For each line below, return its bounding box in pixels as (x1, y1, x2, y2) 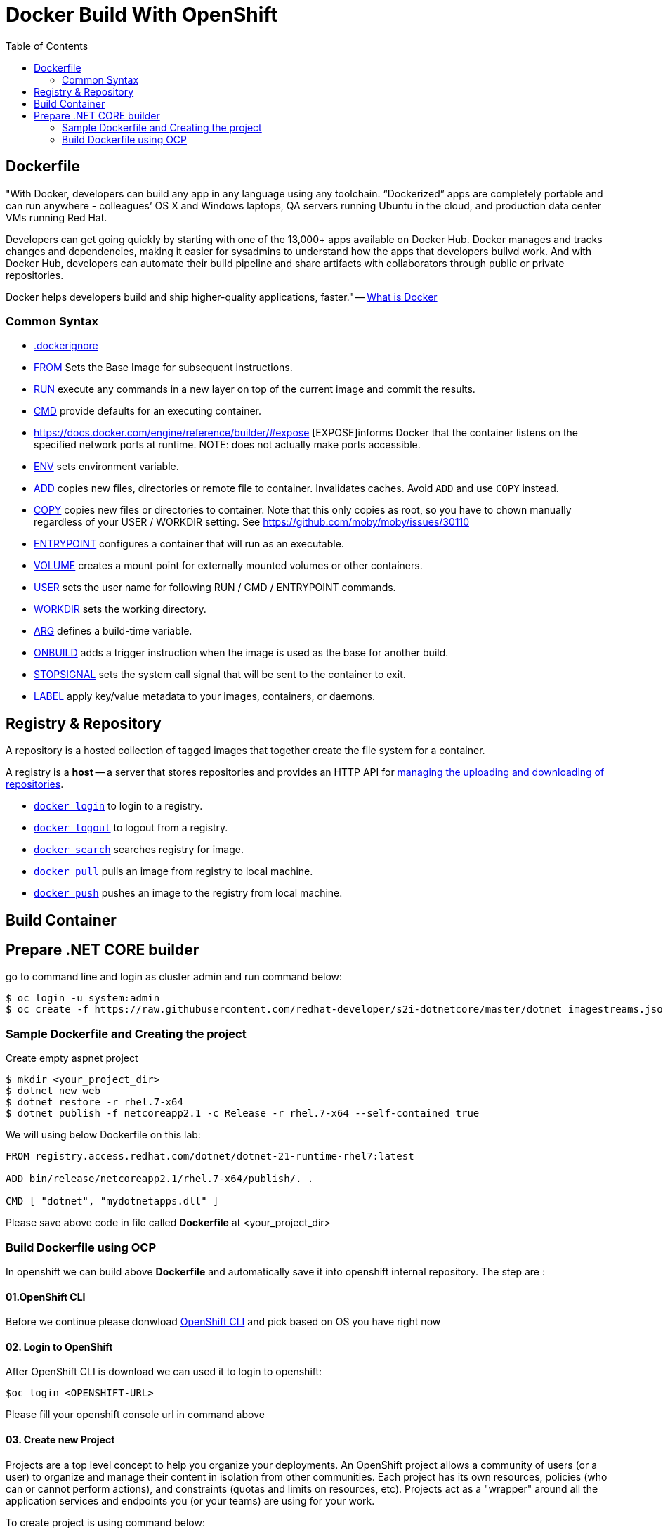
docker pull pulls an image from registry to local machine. (34, 865, 313, 878)
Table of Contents (6, 39, 88, 52)
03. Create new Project (6, 1434, 115, 1446)
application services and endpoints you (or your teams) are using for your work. (6, 1494, 375, 1507)
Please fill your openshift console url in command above (6, 1408, 265, 1421)
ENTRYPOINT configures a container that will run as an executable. (34, 538, 344, 550)
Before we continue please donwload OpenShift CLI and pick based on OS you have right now (6, 1316, 441, 1328)
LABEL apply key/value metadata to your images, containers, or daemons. (34, 690, 375, 703)
